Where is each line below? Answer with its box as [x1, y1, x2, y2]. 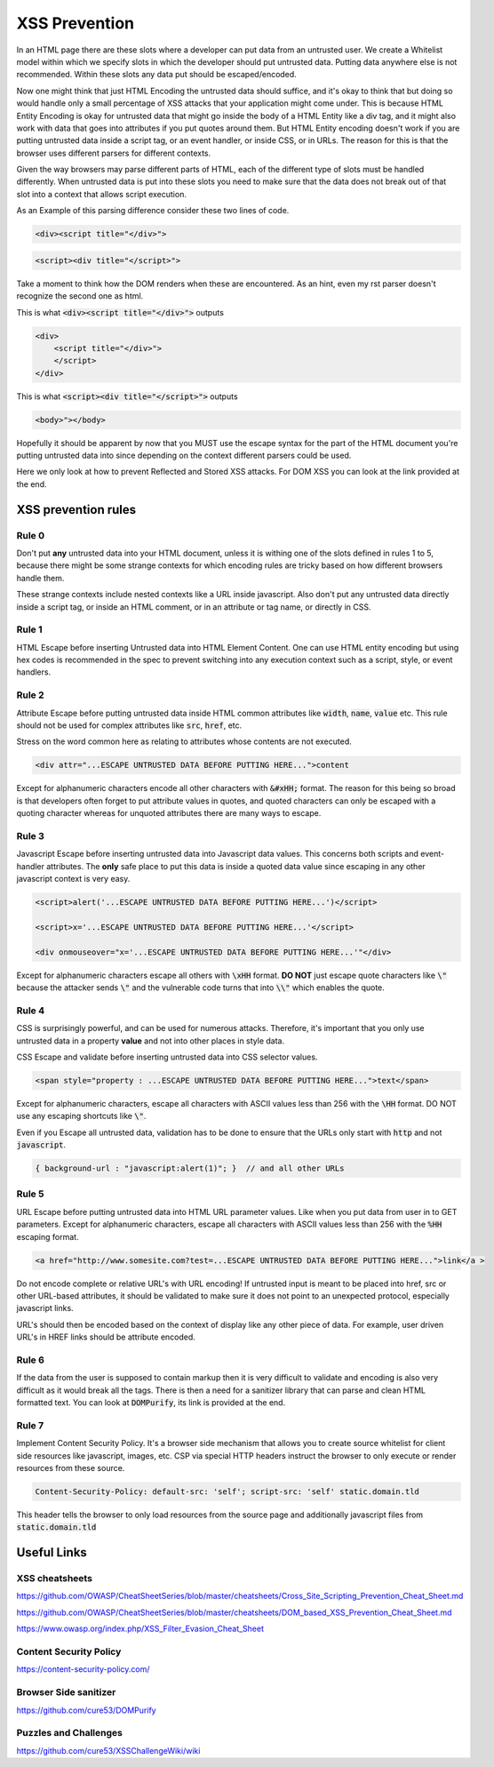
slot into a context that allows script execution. [16, 188, 187, 199]
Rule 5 [16, 1187, 44, 1200]
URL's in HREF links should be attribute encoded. [16, 1331, 195, 1342]
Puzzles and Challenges [16, 1727, 123, 1739]
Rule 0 [16, 529, 45, 541]
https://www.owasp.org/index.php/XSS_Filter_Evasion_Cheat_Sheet [16, 1623, 265, 1635]
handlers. [16, 667, 52, 677]
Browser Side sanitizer [16, 1686, 116, 1699]
